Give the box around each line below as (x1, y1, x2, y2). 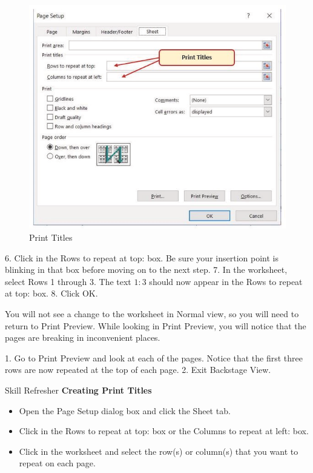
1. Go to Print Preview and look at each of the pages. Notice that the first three (5, 351, 303, 364)
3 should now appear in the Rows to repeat (142, 275, 303, 287)
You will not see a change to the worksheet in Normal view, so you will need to (5, 307, 299, 320)
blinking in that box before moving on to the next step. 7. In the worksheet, (5, 263, 288, 276)
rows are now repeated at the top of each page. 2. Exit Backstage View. (5, 363, 271, 376)
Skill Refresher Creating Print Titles (5, 384, 152, 397)
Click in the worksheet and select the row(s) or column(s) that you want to (19, 444, 298, 457)
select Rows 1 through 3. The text (5, 275, 131, 287)
